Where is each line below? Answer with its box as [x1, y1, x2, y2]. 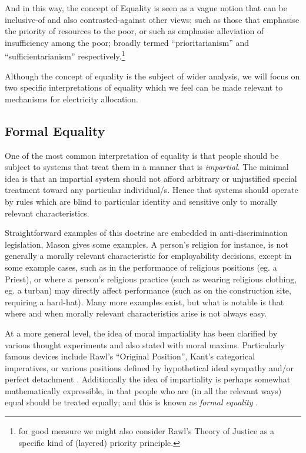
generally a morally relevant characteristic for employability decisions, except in [5, 249, 292, 262]
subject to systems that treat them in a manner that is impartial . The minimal [5, 161, 289, 173]
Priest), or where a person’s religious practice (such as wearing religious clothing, [5, 272, 297, 285]
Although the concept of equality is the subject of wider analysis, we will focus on [5, 69, 300, 82]
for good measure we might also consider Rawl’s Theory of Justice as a [18, 425, 274, 437]
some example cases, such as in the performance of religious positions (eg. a [5, 261, 277, 273]
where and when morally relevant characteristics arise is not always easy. [5, 307, 267, 319]
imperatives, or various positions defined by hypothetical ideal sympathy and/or [5, 361, 294, 374]
